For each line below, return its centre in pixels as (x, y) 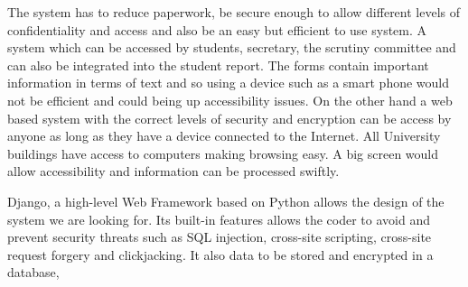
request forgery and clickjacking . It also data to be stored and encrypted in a (220, 254)
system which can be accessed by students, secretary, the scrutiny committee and (232, 47)
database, (33, 272)
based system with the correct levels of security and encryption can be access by (229, 118)
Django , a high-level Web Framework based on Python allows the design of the (226, 201)
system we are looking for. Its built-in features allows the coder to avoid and (219, 219)
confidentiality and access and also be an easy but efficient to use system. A (217, 29)
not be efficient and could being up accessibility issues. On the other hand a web (230, 100)
